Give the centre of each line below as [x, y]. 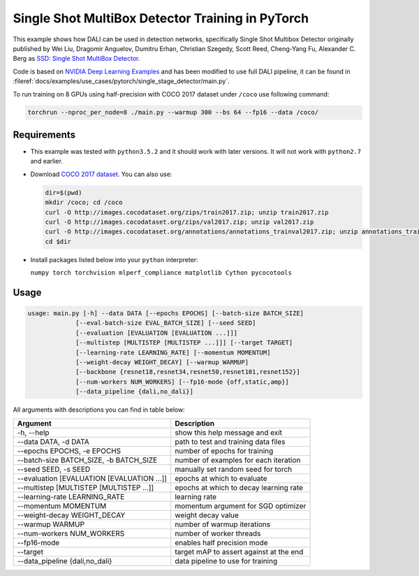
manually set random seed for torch [234, 469]
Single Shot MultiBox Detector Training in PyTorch [161, 18]
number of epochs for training [224, 451]
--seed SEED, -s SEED [54, 469]
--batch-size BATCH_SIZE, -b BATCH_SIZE [87, 460]
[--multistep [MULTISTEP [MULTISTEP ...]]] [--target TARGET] [184, 343]
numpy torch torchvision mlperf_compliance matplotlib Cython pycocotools [161, 273]
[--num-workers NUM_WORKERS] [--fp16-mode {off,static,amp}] [183, 382]
